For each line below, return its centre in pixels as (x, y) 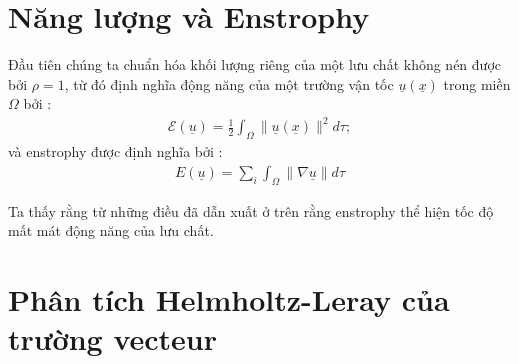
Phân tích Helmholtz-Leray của (229, 299)
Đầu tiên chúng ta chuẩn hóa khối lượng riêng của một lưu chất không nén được (254, 64)
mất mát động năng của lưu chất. (111, 230)
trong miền (477, 83)
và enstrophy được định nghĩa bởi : (115, 151)
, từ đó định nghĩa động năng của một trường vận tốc (229, 83)
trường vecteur (112, 338)
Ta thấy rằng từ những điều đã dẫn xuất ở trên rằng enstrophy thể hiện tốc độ (251, 210)
